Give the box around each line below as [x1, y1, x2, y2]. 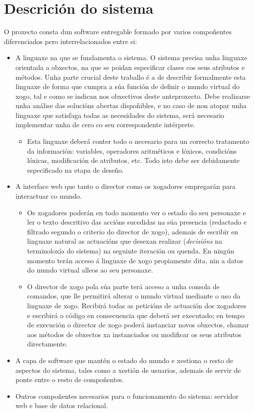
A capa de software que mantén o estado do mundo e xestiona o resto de [15, 355, 233, 365]
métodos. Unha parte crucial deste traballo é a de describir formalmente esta [15, 71, 246, 82]
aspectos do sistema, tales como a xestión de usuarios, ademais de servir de [15, 365, 241, 375]
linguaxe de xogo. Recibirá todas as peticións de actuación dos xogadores [27, 300, 247, 310]
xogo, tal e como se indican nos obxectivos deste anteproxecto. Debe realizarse [15, 91, 250, 101]
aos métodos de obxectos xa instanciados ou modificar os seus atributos [27, 329, 242, 339]
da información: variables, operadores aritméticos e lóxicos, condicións [27, 145, 237, 156]
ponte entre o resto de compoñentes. [15, 374, 124, 385]
